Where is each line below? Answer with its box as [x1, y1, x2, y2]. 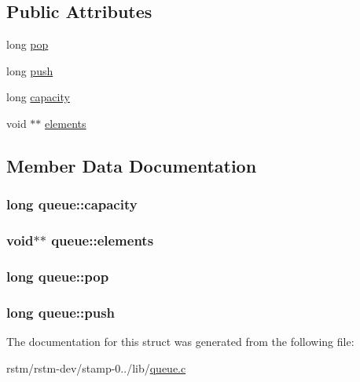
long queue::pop [6, 266, 109, 286]
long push [6, 62, 53, 78]
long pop [6, 36, 49, 53]
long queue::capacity [6, 195, 138, 214]
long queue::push [6, 302, 116, 322]
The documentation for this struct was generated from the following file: [6, 333, 354, 350]
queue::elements [51, 231, 154, 250]
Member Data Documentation [6, 153, 257, 177]
